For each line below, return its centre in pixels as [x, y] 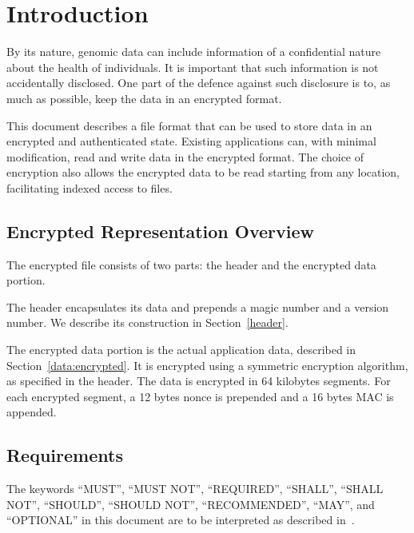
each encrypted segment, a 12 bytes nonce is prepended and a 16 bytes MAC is [200, 396]
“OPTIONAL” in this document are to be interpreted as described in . [181, 520]
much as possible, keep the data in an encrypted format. [144, 98]
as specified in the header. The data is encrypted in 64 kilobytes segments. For [199, 381]
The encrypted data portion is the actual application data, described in [181, 350]
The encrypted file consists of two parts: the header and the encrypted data [191, 264]
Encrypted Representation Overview [160, 231]
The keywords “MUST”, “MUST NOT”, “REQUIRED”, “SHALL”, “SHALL [195, 489]
